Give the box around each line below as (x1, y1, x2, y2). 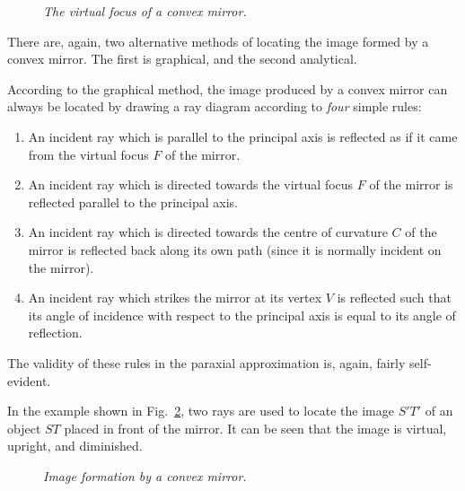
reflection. (28, 323, 83, 342)
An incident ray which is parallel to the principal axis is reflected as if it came (28, 127, 458, 145)
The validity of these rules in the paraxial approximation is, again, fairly (7, 353, 406, 372)
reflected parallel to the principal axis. (28, 192, 238, 211)
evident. (7, 371, 51, 390)
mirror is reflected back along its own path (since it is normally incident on (28, 240, 442, 259)
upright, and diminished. (7, 436, 143, 455)
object (7, 418, 41, 437)
